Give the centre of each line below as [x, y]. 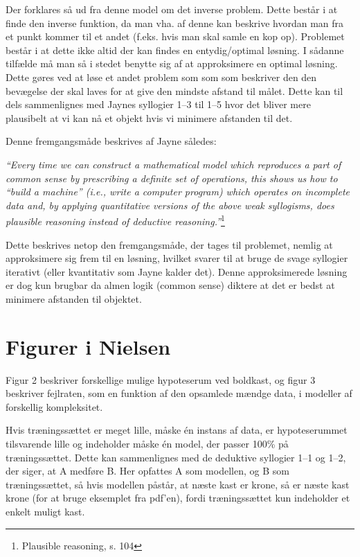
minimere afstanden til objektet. [74, 298]
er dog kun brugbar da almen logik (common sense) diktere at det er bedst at [170, 285]
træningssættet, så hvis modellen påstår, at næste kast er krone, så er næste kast [178, 484]
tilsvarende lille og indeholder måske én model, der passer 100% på [147, 444]
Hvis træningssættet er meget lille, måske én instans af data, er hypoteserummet [177, 430]
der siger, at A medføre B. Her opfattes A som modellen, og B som [147, 471]
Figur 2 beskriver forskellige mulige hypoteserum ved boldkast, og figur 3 [161, 379]
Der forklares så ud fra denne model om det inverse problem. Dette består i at [172, 9]
